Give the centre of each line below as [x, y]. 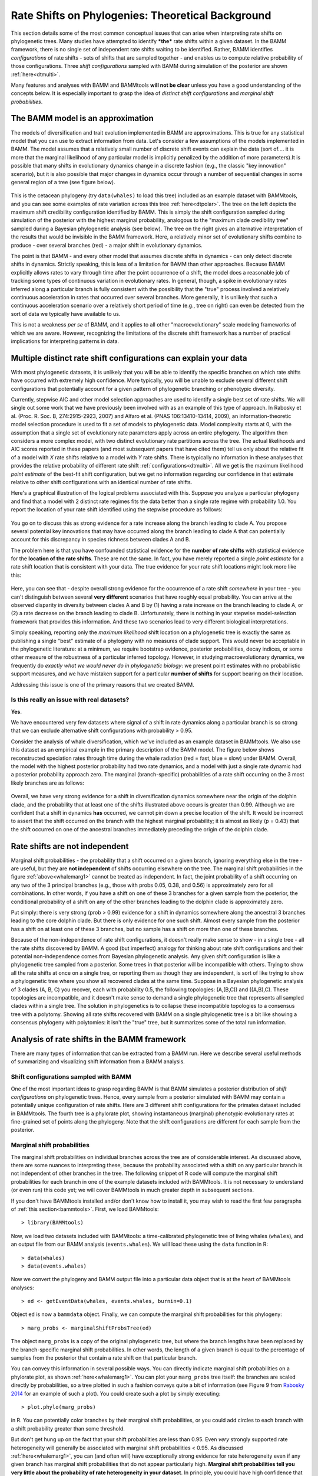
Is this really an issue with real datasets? [70, 700]
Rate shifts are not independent [70, 846]
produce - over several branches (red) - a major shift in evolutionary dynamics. [107, 245]
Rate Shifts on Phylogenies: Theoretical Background [141, 15]
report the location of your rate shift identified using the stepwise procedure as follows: [117, 510]
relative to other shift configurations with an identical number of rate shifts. [102, 482]
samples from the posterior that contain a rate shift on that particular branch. [104, 1358]
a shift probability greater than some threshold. [68, 1428]
